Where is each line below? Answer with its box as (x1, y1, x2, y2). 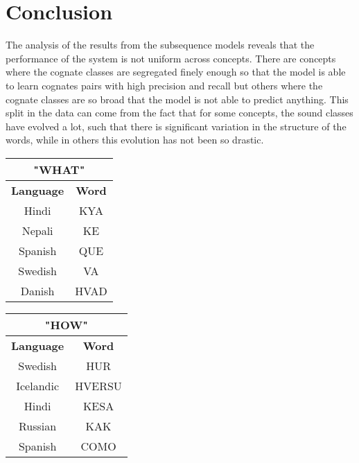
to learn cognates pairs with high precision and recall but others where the (6, 78, 323, 92)
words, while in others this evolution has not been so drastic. (6, 132, 264, 147)
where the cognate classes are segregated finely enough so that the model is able (6, 64, 346, 79)
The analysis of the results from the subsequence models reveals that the (6, 37, 315, 52)
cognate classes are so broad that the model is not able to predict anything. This (6, 91, 349, 106)
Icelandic (16, 377, 60, 394)
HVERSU (75, 377, 122, 394)
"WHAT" (33, 161, 85, 177)
